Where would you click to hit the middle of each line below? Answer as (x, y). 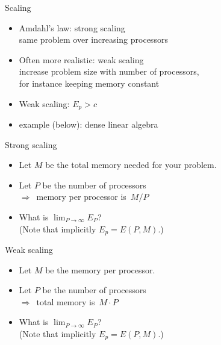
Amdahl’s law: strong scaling (72, 27)
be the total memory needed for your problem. (131, 165)
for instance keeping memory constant (89, 83)
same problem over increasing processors (93, 39)
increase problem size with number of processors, (109, 71)
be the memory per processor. (100, 269)
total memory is (66, 301)
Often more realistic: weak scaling (81, 59)
